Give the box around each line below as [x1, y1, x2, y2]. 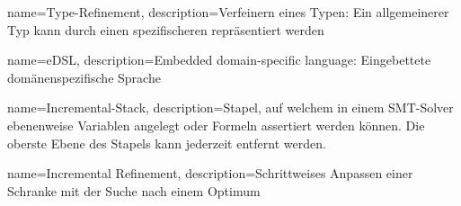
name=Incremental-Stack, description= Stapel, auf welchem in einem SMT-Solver [7, 98, 454, 117]
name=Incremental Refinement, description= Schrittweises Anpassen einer [7, 164, 413, 183]
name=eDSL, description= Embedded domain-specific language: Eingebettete [7, 50, 431, 69]
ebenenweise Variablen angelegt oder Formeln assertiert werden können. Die [7, 115, 425, 134]
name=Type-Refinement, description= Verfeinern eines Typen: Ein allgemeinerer [7, 3, 449, 21]
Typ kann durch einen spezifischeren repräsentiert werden [7, 20, 324, 39]
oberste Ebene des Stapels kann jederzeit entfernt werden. [7, 133, 326, 152]
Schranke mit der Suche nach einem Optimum [7, 181, 261, 200]
